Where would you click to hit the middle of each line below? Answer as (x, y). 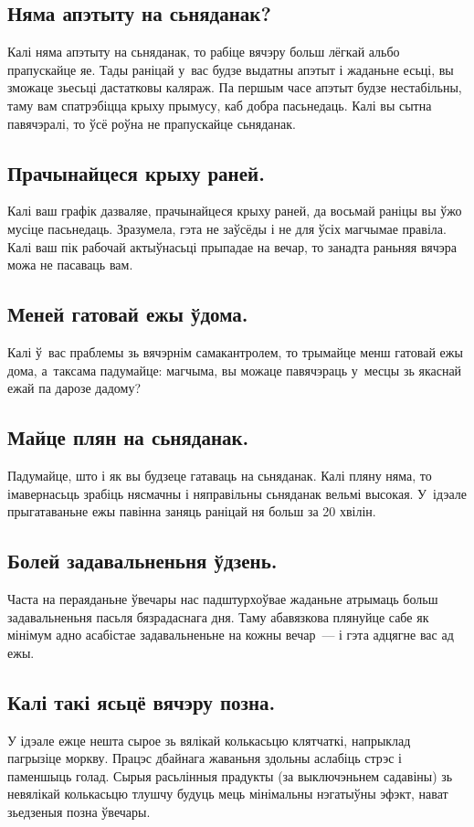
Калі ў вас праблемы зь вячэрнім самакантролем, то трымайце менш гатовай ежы (235, 351)
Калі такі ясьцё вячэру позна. (142, 701)
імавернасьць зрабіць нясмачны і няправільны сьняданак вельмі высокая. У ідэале (237, 493)
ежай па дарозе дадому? (74, 388)
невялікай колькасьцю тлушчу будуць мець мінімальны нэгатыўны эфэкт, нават (228, 794)
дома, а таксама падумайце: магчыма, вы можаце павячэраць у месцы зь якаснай (235, 370)
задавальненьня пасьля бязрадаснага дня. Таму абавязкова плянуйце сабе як (218, 616)
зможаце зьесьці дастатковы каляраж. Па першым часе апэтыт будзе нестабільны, (235, 87)
